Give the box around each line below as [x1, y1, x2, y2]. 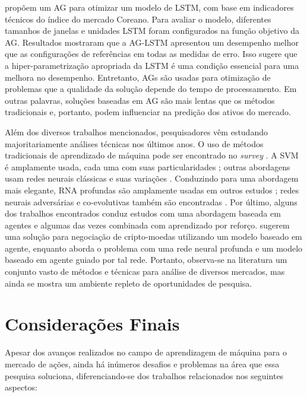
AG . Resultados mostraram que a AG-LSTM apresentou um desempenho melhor [5, 36, 299, 48]
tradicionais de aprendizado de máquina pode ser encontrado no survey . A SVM [5, 149, 299, 161]
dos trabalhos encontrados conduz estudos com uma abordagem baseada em [5, 207, 281, 220]
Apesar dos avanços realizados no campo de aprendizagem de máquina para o [5, 346, 287, 358]
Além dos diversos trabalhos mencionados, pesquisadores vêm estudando [5, 125, 268, 138]
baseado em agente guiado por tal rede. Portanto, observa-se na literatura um [5, 253, 287, 266]
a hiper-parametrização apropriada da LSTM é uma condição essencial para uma [5, 59, 299, 71]
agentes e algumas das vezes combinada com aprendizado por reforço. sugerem [5, 218, 290, 231]
